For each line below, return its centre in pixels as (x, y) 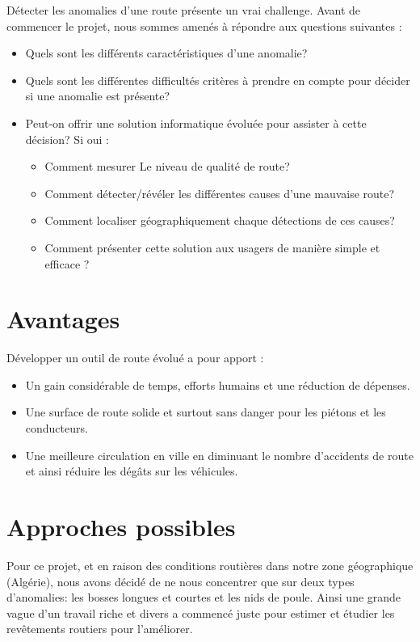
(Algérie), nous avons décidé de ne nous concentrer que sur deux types (181, 581)
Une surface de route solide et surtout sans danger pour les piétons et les (206, 412)
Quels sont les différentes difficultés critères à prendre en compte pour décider (218, 80)
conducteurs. (57, 428)
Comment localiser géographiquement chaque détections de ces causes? (220, 220)
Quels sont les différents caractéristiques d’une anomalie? (166, 53)
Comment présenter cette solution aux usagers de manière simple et (212, 247)
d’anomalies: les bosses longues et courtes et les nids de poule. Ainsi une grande (204, 597)
